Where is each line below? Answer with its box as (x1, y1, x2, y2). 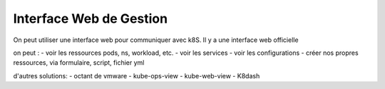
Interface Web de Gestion (13, 11, 168, 26)
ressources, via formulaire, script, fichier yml (13, 58, 145, 67)
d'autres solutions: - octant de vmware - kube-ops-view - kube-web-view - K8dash (13, 71, 260, 80)
